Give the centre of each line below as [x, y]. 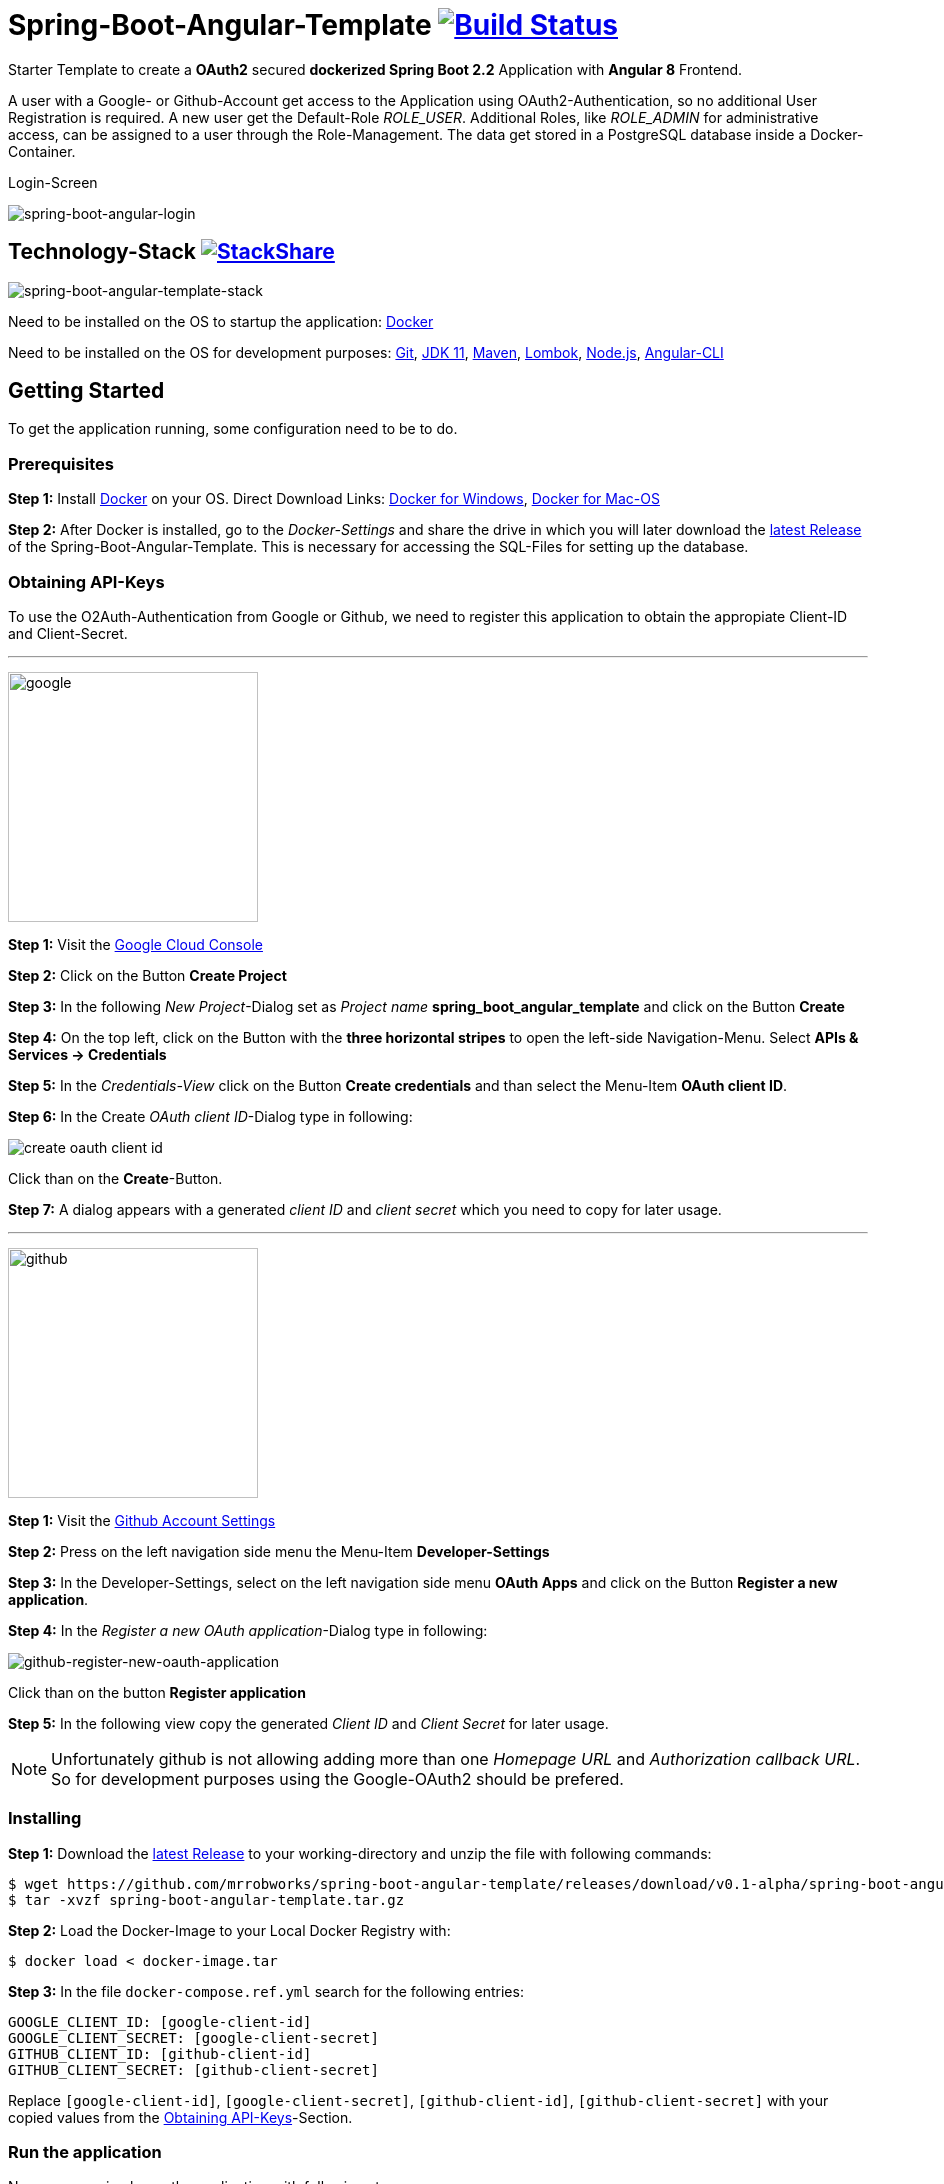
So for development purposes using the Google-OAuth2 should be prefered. [337, 1778]
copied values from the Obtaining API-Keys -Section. [180, 2117]
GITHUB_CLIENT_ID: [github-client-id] [160, 2053]
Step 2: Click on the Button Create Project [147, 975]
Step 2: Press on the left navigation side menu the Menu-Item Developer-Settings [279, 1551]
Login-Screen [53, 182]
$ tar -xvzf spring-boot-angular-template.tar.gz [206, 1899]
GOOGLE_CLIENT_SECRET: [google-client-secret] [193, 2037]
